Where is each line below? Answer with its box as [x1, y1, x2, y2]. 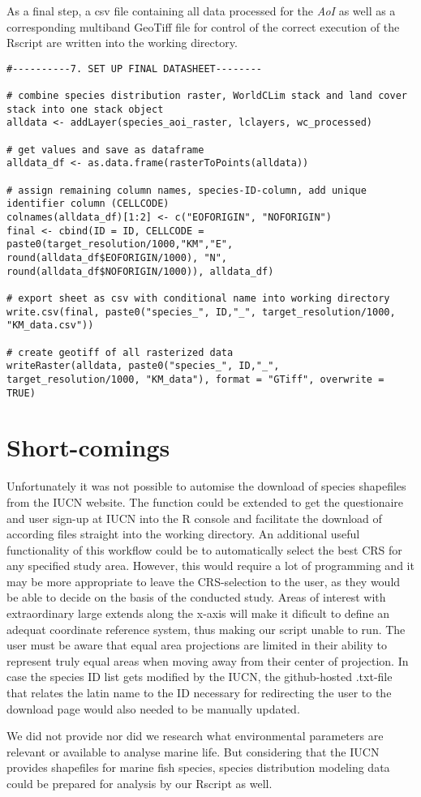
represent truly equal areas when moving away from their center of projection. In [6, 652, 409, 669]
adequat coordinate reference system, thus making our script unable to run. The [6, 620, 406, 637]
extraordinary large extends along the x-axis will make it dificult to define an [6, 605, 390, 622]
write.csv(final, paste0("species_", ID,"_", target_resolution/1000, [6, 306, 396, 318]
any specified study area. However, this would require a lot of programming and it [6, 557, 415, 574]
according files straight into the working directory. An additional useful [6, 525, 360, 542]
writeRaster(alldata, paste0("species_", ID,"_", [6, 360, 280, 372]
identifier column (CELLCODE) [6, 198, 170, 210]
